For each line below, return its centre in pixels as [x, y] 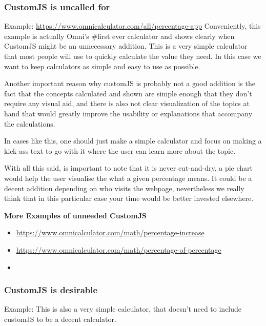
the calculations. [30, 123]
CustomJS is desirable [51, 290]
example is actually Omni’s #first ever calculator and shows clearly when [119, 36]
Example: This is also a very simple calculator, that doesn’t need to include [123, 309]
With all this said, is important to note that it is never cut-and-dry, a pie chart [129, 168]
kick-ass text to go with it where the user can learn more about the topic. [120, 150]
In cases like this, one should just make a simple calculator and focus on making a [133, 141]
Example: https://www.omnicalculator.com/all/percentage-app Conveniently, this [132, 26]
